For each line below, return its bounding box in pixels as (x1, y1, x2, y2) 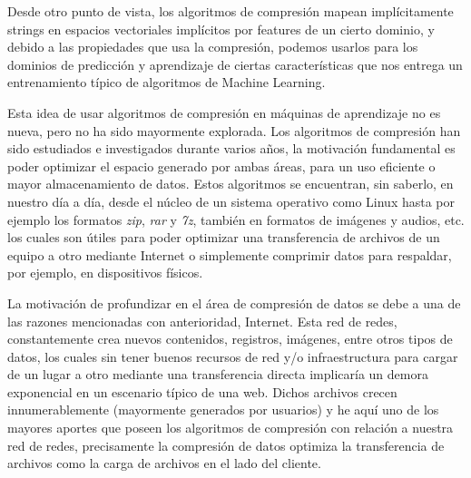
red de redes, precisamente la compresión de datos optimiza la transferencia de (7, 435, 445, 454)
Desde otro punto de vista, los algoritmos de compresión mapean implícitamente (7, 2, 454, 20)
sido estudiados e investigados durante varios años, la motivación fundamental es (7, 139, 456, 158)
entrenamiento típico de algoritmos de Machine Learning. (7, 73, 326, 92)
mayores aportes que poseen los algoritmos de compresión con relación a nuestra (7, 418, 454, 437)
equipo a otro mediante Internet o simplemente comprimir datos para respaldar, (7, 245, 452, 264)
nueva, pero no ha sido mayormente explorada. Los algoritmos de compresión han (7, 121, 461, 140)
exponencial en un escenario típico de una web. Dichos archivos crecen (7, 382, 397, 401)
